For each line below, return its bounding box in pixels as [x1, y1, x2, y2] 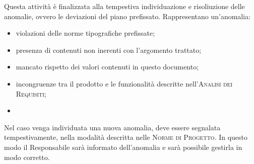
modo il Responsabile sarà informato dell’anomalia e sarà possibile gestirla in [4, 141, 242, 152]
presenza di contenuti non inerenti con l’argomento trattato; [16, 44, 202, 55]
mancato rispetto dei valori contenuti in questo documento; [16, 61, 199, 72]
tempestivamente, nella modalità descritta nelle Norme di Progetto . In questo [4, 132, 248, 142]
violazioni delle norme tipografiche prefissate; [16, 28, 155, 38]
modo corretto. [4, 151, 50, 162]
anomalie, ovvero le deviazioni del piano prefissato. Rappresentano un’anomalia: [4, 11, 251, 21]
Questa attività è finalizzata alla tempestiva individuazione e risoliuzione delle [4, 1, 245, 11]
